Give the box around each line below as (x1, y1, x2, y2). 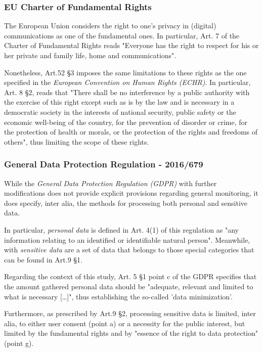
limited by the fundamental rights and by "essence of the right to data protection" (4, 328, 258, 338)
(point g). (4, 337, 34, 348)
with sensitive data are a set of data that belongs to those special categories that (4, 244, 254, 255)
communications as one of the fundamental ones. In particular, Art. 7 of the (4, 30, 240, 40)
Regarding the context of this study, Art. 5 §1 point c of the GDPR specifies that (4, 271, 257, 282)
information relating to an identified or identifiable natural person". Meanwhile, (4, 234, 250, 245)
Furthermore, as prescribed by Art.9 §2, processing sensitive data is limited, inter (4, 308, 256, 319)
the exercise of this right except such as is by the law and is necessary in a (4, 97, 235, 107)
